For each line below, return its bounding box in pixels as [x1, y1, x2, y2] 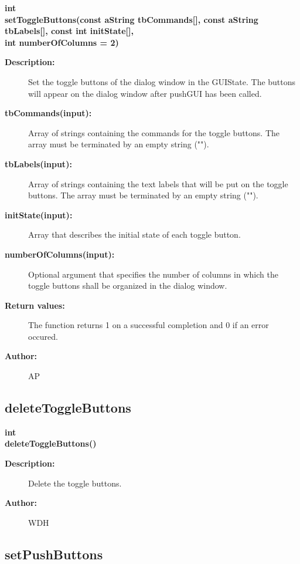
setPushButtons [5, 545, 103, 563]
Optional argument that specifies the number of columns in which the [28, 268, 278, 280]
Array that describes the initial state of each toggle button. [28, 228, 241, 241]
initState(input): [5, 208, 73, 221]
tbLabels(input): [5, 157, 72, 170]
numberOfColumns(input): [5, 248, 115, 260]
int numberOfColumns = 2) [5, 36, 119, 48]
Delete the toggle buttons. [28, 477, 122, 489]
